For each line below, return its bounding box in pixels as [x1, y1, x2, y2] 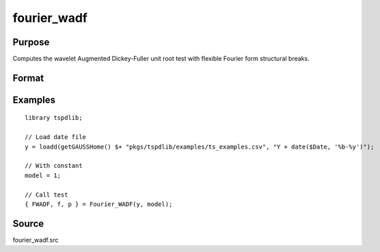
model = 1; [25, 171, 62, 179]
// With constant [25, 162, 83, 170]
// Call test [25, 190, 68, 199]
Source [12, 218, 44, 229]
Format [12, 72, 44, 84]
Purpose [12, 36, 50, 48]
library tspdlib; [25, 114, 83, 122]
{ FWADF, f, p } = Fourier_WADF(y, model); [25, 201, 173, 208]
